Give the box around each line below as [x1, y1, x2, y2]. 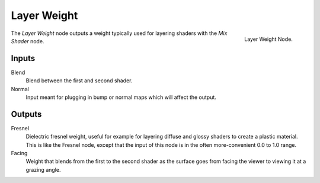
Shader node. [11, 37, 44, 44]
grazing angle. [25, 166, 61, 173]
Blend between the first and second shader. [25, 77, 133, 84]
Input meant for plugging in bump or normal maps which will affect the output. [25, 94, 216, 101]
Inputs [11, 53, 36, 63]
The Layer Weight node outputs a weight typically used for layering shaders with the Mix [11, 30, 228, 37]
